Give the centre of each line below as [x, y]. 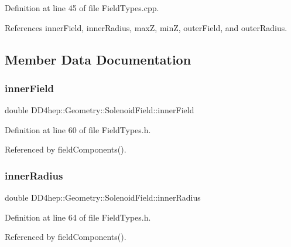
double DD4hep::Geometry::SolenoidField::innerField [100, 110]
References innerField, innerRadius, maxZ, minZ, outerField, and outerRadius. [146, 27]
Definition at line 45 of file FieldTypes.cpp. [82, 8]
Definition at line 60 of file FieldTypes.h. [78, 129]
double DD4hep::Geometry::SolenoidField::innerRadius [103, 197]
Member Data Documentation [98, 59]
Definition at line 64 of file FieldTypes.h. [78, 217]
